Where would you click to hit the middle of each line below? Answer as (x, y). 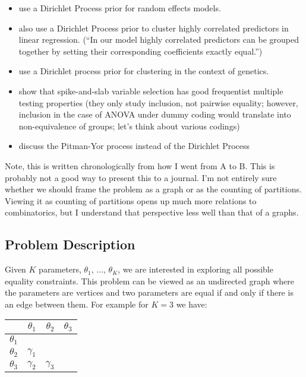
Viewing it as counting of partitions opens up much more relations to (131, 200)
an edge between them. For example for (77, 304)
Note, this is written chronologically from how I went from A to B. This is (140, 165)
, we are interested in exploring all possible (195, 269)
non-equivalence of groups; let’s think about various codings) (129, 126)
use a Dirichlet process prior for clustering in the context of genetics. (144, 71)
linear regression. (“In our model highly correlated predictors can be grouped (159, 39)
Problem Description (70, 244)
